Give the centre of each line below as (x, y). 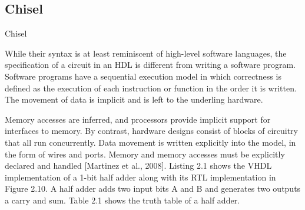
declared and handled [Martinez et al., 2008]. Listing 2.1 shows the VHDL (138, 165)
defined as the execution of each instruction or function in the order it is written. (151, 88)
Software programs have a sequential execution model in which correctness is (143, 76)
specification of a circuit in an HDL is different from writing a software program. (150, 65)
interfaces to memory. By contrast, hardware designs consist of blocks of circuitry (151, 131)
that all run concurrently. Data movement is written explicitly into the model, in (150, 142)
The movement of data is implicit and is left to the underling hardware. (134, 99)
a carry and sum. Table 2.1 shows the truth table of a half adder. (122, 200)
